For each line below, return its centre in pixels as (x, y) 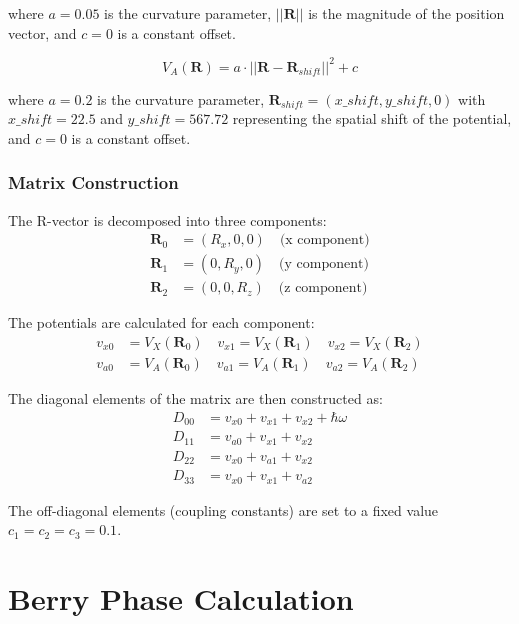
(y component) (324, 264)
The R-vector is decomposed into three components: (167, 219)
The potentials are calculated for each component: (161, 322)
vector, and (42, 32)
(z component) (323, 288)
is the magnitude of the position (406, 13)
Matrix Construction (93, 182)
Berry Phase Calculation (181, 597)
